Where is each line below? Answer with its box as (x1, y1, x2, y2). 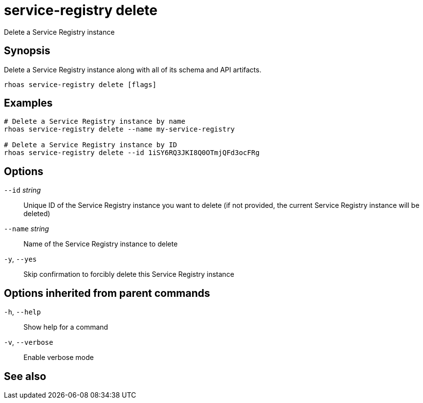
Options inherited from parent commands (4, 287, 210, 299)
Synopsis (4, 45, 50, 57)
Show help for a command (23, 323, 108, 332)
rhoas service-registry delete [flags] (4, 80, 156, 89)
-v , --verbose (4, 338, 53, 347)
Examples (4, 97, 53, 110)
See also (4, 370, 46, 382)
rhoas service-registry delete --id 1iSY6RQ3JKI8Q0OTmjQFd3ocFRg (4, 149, 260, 157)
